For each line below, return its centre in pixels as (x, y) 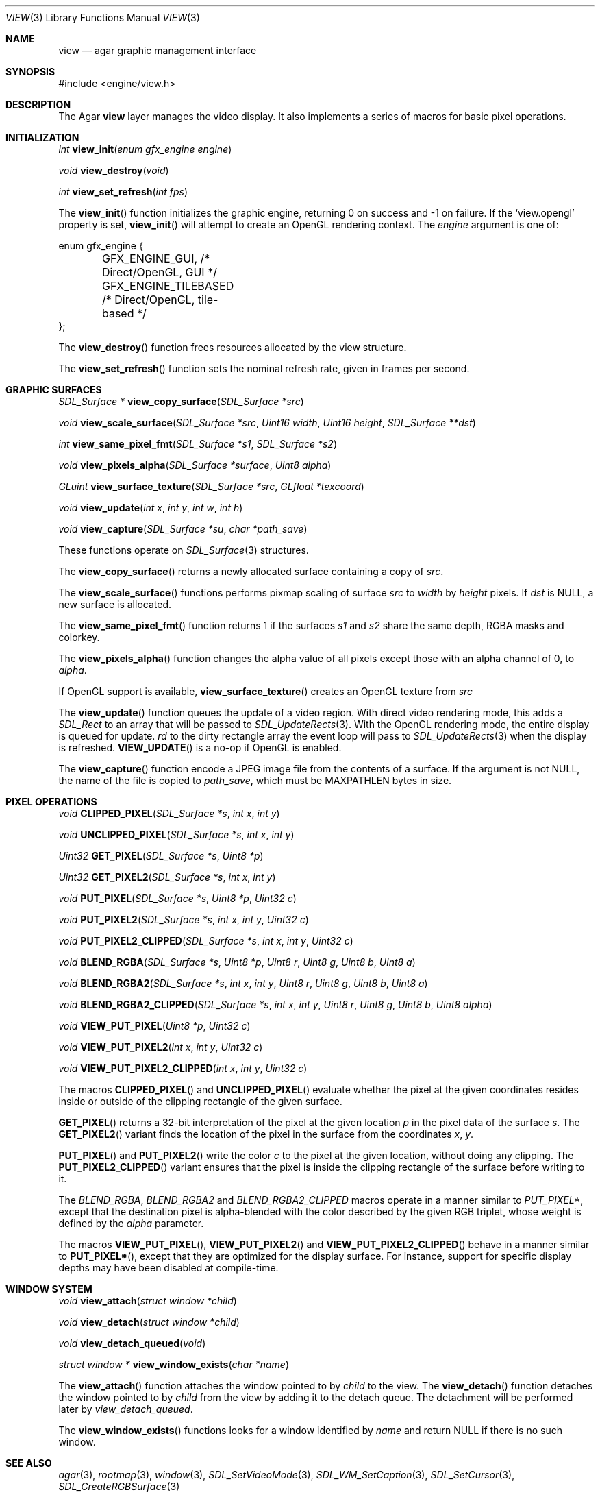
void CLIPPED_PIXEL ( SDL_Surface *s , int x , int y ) (169, 813)
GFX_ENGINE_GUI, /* (156, 258)
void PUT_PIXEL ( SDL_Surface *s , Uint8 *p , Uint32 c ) (177, 898)
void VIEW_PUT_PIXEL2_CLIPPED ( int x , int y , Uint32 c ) (183, 1068)
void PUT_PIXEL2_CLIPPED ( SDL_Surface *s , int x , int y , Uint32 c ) (206, 941)
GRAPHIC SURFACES (54, 390)
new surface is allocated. (115, 604)
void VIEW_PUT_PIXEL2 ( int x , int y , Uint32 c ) (161, 1047)
